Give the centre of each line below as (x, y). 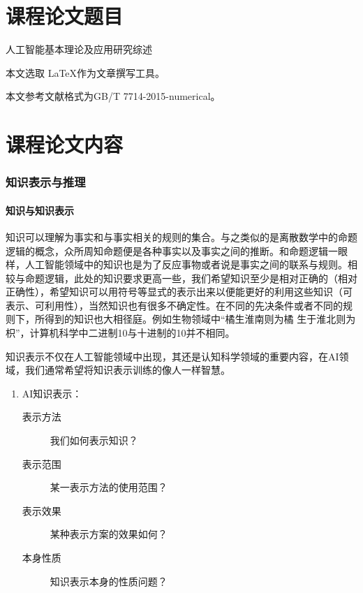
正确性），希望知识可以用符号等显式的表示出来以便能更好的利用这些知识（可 (179, 292)
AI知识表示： (52, 393)
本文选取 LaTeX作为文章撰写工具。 (86, 72)
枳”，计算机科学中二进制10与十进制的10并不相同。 (120, 333)
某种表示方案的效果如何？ (109, 534)
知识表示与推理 (46, 182)
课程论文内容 (65, 144)
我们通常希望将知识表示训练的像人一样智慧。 (127, 370)
